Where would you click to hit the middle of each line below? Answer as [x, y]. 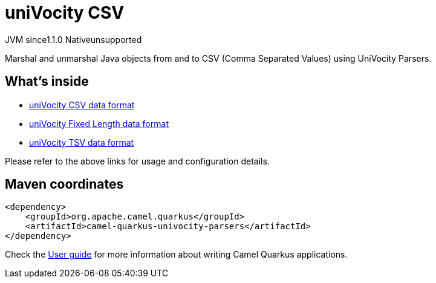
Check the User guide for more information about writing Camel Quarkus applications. [176, 255]
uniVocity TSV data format [82, 142]
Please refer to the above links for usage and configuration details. [137, 161]
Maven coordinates [64, 184]
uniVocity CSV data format [82, 105]
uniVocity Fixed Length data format [99, 123]
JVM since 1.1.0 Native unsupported [73, 39]
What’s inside [47, 82]
